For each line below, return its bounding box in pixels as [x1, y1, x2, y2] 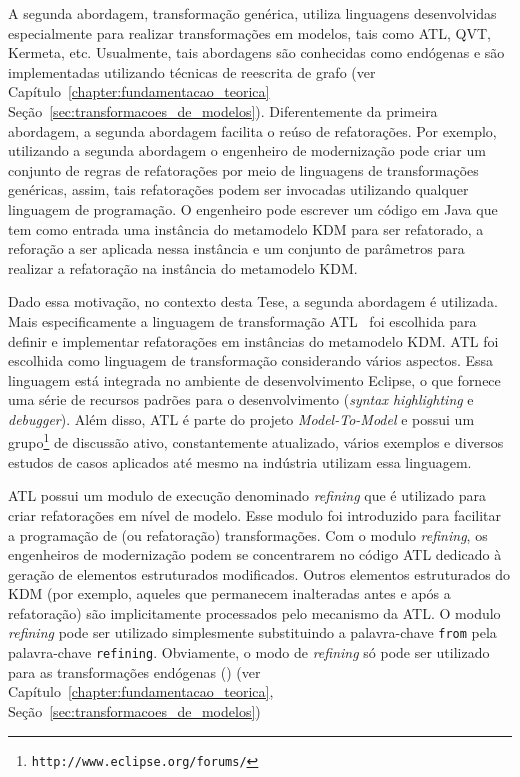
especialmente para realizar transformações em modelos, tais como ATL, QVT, [8, 22, 491, 43]
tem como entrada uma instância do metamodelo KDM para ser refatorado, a [8, 218, 484, 239]
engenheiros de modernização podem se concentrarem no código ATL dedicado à [8, 544, 502, 565]
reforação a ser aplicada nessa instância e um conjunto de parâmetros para [8, 238, 465, 259]
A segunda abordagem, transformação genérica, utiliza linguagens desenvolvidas [8, 3, 497, 23]
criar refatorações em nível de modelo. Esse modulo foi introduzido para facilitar [8, 504, 502, 525]
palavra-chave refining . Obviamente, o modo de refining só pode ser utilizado [8, 642, 490, 663]
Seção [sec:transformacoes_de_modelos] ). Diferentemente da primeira [8, 100, 438, 121]
